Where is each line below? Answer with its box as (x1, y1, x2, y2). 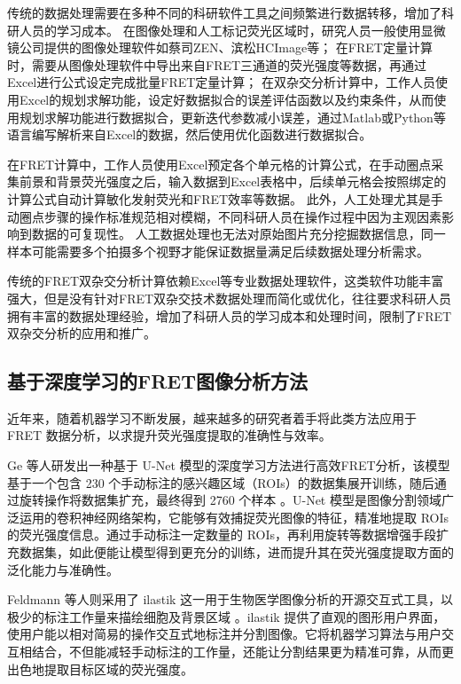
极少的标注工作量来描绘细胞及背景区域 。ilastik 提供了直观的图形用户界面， (7, 607, 446, 625)
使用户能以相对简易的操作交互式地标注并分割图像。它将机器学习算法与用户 (7, 625, 441, 643)
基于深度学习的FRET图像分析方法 (7, 367, 309, 395)
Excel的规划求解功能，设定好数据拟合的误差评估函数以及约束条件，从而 (19, 90, 434, 108)
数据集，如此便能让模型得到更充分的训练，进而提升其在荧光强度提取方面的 (19, 543, 454, 562)
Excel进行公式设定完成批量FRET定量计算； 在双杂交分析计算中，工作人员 (7, 73, 435, 91)
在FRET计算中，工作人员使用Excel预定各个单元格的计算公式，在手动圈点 (7, 154, 432, 173)
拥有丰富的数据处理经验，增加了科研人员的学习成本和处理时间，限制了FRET (7, 306, 452, 325)
